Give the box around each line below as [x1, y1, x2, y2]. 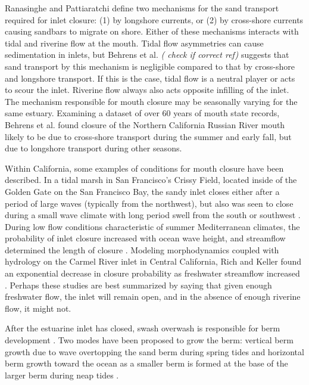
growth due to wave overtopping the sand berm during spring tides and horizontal [5, 345, 304, 358]
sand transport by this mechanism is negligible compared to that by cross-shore [5, 60, 295, 72]
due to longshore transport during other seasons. [5, 142, 182, 154]
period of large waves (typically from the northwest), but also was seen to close [5, 197, 294, 209]
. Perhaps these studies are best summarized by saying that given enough [5, 278, 272, 291]
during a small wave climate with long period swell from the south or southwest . [5, 209, 301, 221]
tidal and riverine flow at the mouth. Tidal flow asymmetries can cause [5, 36, 264, 49]
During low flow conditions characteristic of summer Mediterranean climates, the [5, 220, 300, 232]
